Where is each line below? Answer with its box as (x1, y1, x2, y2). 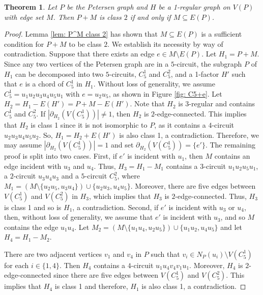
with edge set (4, 11, 44, 22)
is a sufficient (201, 28, 242, 39)
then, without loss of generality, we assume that (4, 212, 153, 222)
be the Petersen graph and (67, 2, 148, 12)
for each (4, 259, 29, 270)
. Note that (130, 98, 165, 109)
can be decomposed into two (15, 68, 104, 79)
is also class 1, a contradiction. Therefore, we (119, 129, 259, 140)
